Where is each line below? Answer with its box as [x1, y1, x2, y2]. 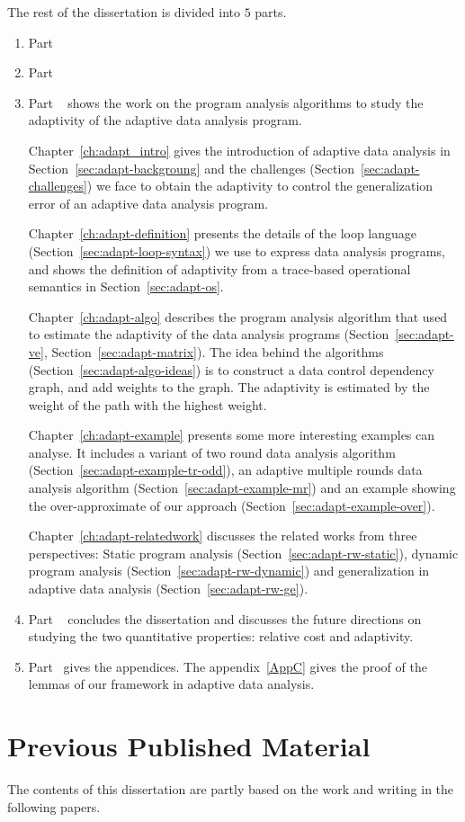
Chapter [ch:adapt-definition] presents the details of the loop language [28, 224, 417, 243]
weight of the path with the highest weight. [28, 395, 267, 414]
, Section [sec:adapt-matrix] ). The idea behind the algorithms [43, 342, 384, 361]
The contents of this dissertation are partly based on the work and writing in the [7, 780, 454, 799]
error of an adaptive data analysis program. [28, 193, 269, 212]
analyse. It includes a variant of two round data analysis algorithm [28, 442, 396, 461]
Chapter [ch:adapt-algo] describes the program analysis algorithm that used [28, 307, 448, 326]
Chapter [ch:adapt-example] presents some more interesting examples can [28, 425, 435, 444]
